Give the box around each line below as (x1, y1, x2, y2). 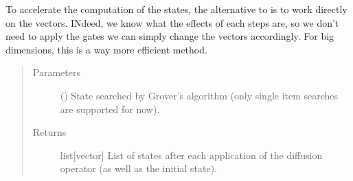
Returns (32, 125, 67, 139)
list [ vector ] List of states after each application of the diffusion (60, 147, 323, 162)
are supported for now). (60, 101, 160, 116)
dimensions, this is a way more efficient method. (5, 42, 207, 56)
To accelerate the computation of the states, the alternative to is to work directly (5, 2, 348, 16)
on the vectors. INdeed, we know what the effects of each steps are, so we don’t (5, 15, 339, 29)
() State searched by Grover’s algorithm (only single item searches (60, 88, 339, 102)
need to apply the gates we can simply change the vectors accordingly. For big (5, 29, 334, 43)
